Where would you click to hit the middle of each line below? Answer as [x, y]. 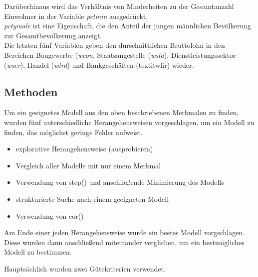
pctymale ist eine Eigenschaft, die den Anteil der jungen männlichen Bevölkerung [128, 26]
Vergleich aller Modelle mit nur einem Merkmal [88, 165]
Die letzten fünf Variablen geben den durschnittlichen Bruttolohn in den [115, 45]
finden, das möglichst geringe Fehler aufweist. [73, 132]
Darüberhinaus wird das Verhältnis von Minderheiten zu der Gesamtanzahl [119, 6]
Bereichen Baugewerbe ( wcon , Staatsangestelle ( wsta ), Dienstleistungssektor [120, 55]
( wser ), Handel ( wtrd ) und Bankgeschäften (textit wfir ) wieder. [99, 65]
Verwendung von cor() [50, 215]
